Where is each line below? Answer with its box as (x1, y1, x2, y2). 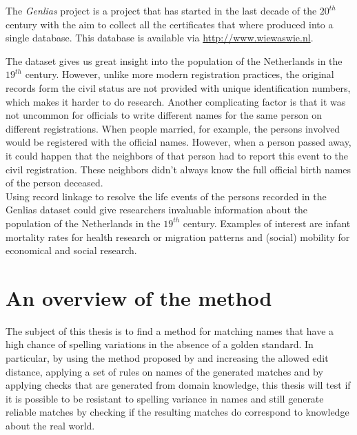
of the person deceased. (6, 175, 103, 190)
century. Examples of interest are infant (183, 215, 351, 230)
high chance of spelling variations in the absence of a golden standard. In (6, 337, 314, 351)
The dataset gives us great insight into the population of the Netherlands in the (6, 53, 343, 68)
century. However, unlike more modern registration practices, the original (25, 67, 334, 81)
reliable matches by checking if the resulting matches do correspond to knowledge (6, 405, 349, 419)
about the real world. (6, 418, 95, 432)
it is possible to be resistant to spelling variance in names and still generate (6, 391, 324, 405)
